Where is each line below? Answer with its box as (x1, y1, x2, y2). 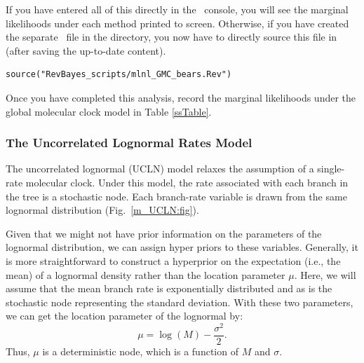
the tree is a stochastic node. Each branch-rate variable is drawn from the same (6, 189, 347, 203)
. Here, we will (294, 267, 356, 282)
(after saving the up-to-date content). (6, 43, 166, 57)
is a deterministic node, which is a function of (42, 344, 238, 359)
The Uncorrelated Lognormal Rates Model (6, 134, 252, 151)
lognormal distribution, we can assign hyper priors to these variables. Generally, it (6, 240, 358, 254)
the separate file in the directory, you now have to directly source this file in (6, 29, 337, 44)
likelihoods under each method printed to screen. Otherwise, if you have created (6, 15, 349, 30)
